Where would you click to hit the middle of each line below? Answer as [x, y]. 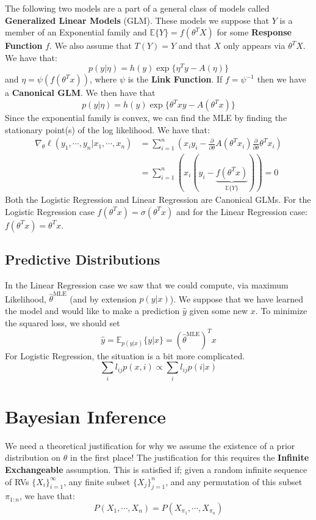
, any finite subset [97, 481]
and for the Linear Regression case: [242, 211]
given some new [219, 310]
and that [195, 46]
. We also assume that [91, 46]
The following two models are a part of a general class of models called [137, 8]
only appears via [254, 46]
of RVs [17, 481]
